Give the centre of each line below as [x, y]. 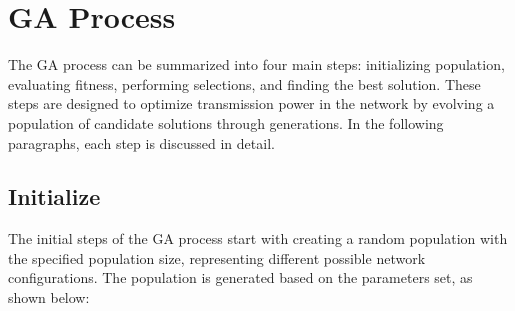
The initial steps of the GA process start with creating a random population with [258, 238]
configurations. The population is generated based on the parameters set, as [240, 277]
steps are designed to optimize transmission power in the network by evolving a [251, 103]
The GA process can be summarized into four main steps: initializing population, [256, 64]
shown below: [49, 297]
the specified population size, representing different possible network [217, 257]
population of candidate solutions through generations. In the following [226, 122]
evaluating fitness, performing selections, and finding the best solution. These [244, 83]
